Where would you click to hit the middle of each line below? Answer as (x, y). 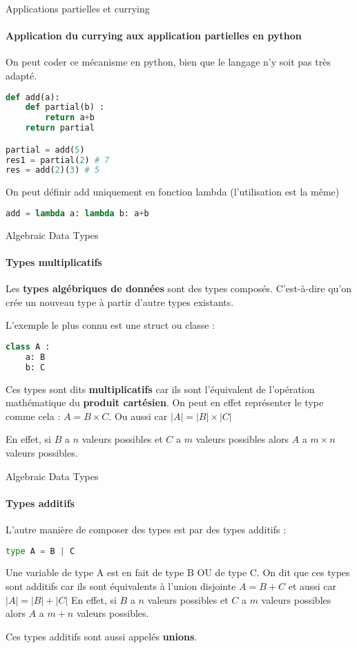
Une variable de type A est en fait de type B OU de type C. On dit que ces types (178, 572)
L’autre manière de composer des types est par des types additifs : (146, 529)
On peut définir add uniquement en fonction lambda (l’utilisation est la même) (173, 192)
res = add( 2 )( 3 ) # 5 (53, 170)
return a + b (70, 118)
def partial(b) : (65, 107)
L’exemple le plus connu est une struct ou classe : (110, 325)
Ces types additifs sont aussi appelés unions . (102, 636)
